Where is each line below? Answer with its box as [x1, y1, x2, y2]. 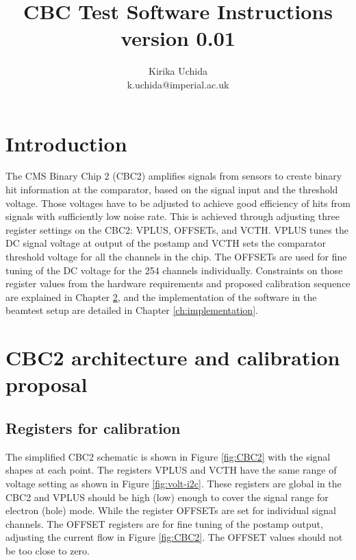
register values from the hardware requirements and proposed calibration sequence [5, 276, 351, 291]
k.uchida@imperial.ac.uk [127, 77, 229, 91]
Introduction [5, 129, 127, 157]
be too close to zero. [5, 543, 90, 557]
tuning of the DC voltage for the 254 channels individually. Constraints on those [5, 263, 343, 277]
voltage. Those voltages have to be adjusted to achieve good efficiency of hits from [5, 195, 351, 210]
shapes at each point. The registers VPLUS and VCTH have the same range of [5, 463, 337, 477]
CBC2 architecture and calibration [5, 343, 340, 372]
